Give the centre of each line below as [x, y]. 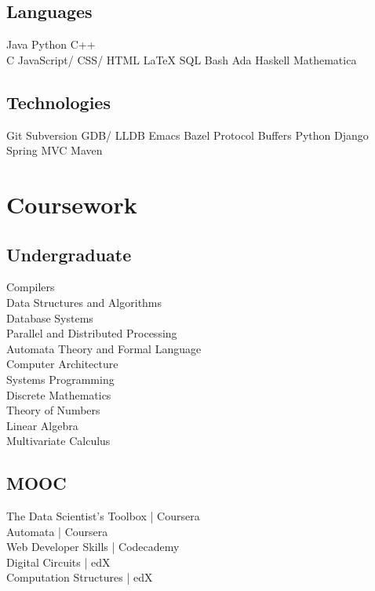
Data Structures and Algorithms [84, 302]
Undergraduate [69, 254]
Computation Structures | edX [80, 577]
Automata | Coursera [57, 531]
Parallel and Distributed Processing [92, 333]
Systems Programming [60, 379]
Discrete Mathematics [59, 394]
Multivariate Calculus [58, 441]
